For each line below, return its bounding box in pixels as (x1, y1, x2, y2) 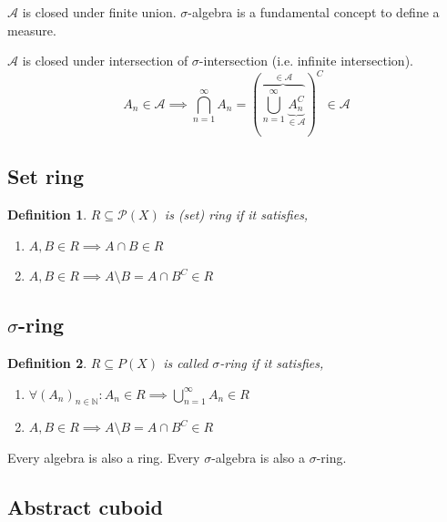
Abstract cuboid (7, 492, 163, 520)
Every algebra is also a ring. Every (7, 447, 200, 466)
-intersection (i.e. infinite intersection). (198, 51, 413, 70)
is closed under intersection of (22, 51, 188, 70)
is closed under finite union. (22, 3, 177, 21)
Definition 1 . (7, 205, 87, 224)
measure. (7, 20, 56, 39)
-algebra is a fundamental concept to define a (188, 3, 440, 21)
